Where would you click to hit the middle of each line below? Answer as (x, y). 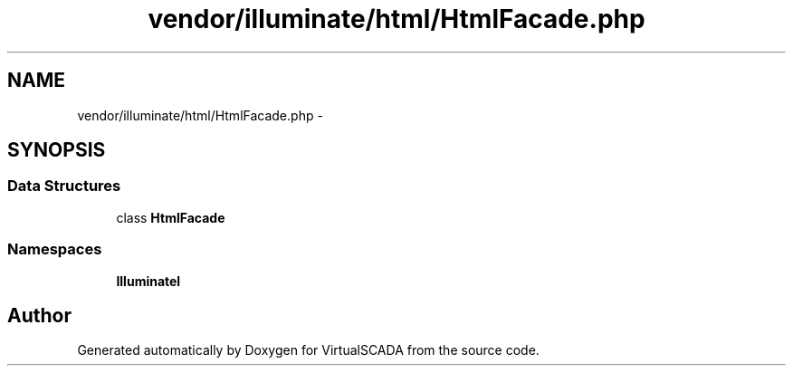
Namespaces (55, 249)
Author (39, 315)
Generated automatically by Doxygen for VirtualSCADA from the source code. (308, 350)
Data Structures (64, 186)
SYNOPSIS (57, 150)
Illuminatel (148, 281)
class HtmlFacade (171, 217)
